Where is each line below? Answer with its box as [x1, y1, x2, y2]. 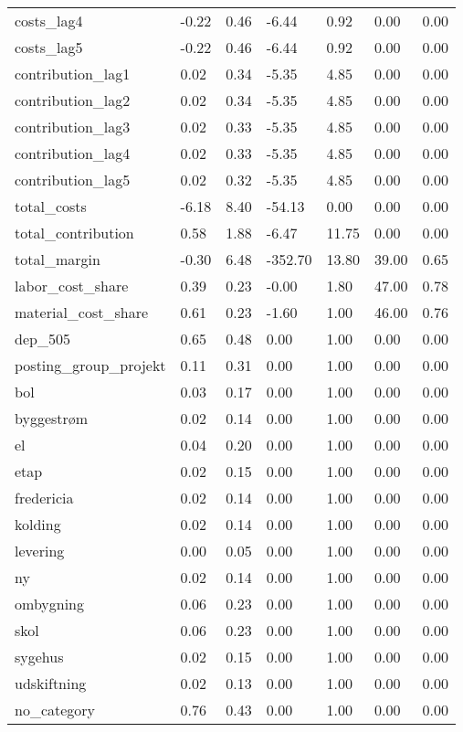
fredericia [15, 487, 74, 508]
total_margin [15, 249, 100, 270]
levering [15, 540, 65, 561]
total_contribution [15, 222, 134, 243]
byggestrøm [15, 408, 89, 429]
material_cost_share [15, 302, 149, 323]
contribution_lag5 [15, 169, 131, 190]
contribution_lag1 [15, 63, 131, 84]
